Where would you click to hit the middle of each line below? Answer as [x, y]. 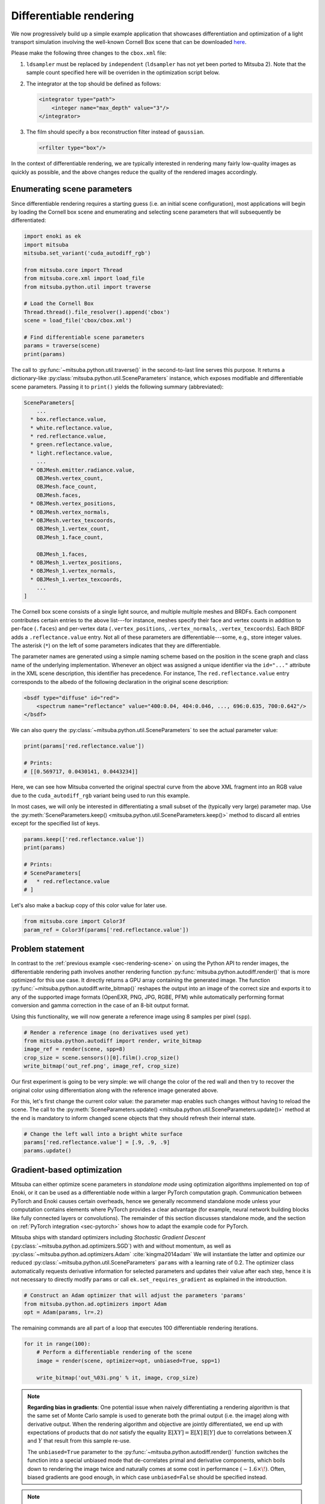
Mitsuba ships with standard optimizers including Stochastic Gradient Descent [108, 1237]
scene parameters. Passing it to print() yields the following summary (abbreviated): [117, 387]
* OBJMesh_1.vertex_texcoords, [76, 579]
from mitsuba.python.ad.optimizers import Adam [95, 1304]
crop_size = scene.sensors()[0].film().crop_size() [102, 1058]
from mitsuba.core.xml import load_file [84, 279]
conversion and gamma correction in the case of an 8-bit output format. [100, 1005]
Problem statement [48, 949]
